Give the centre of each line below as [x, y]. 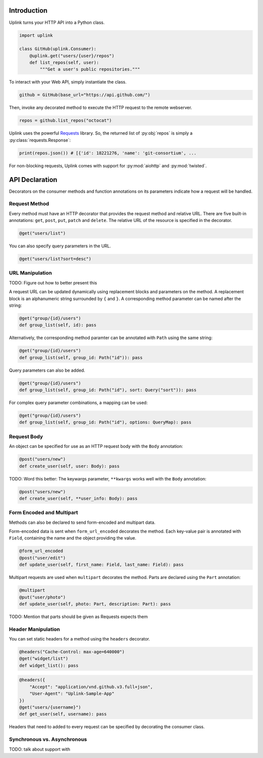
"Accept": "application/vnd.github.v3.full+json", [91, 687]
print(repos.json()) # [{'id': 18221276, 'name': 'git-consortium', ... [108, 153]
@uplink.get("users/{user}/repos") [72, 56]
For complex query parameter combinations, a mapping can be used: [78, 403]
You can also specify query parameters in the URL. [60, 246]
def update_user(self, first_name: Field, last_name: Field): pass [102, 565]
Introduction [28, 10]
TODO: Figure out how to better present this [53, 282]
